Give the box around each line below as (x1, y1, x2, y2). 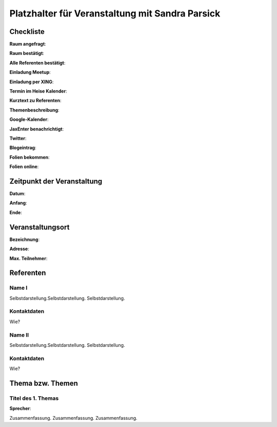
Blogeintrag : (9, 144, 36, 151)
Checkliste (9, 27, 45, 36)
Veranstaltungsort (9, 222, 70, 231)
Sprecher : (9, 405, 31, 412)
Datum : (9, 191, 26, 197)
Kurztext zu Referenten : (9, 98, 62, 104)
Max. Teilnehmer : (9, 255, 48, 262)
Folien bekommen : (9, 154, 50, 160)
